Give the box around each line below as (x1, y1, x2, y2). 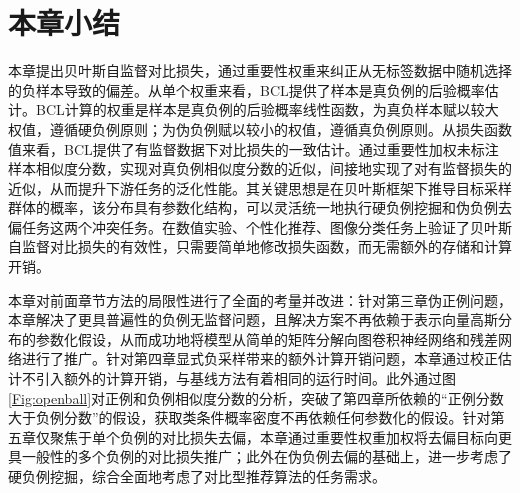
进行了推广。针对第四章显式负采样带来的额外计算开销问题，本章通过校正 (21, 348, 498, 369)
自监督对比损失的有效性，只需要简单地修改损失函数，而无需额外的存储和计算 (8, 236, 512, 257)
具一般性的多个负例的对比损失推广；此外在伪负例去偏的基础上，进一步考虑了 (8, 446, 512, 467)
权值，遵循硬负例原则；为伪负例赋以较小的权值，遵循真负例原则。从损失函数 (8, 118, 512, 139)
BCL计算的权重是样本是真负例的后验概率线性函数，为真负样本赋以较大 (35, 99, 499, 120)
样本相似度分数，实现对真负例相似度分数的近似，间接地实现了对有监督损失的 (8, 158, 512, 179)
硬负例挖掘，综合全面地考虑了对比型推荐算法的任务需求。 (8, 466, 386, 486)
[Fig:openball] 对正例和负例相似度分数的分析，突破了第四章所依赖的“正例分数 (8, 387, 504, 408)
